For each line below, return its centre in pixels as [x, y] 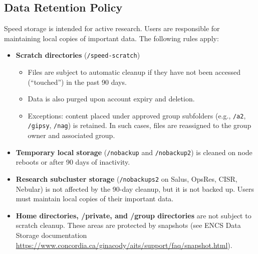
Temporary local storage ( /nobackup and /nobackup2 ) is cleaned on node [134, 152]
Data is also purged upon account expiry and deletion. [111, 99]
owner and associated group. [71, 135]
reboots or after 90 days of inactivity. [73, 162]
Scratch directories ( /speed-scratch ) [78, 55]
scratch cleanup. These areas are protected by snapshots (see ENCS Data [128, 225]
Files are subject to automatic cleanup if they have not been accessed [134, 72]
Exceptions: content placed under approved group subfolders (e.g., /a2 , [137, 115]
